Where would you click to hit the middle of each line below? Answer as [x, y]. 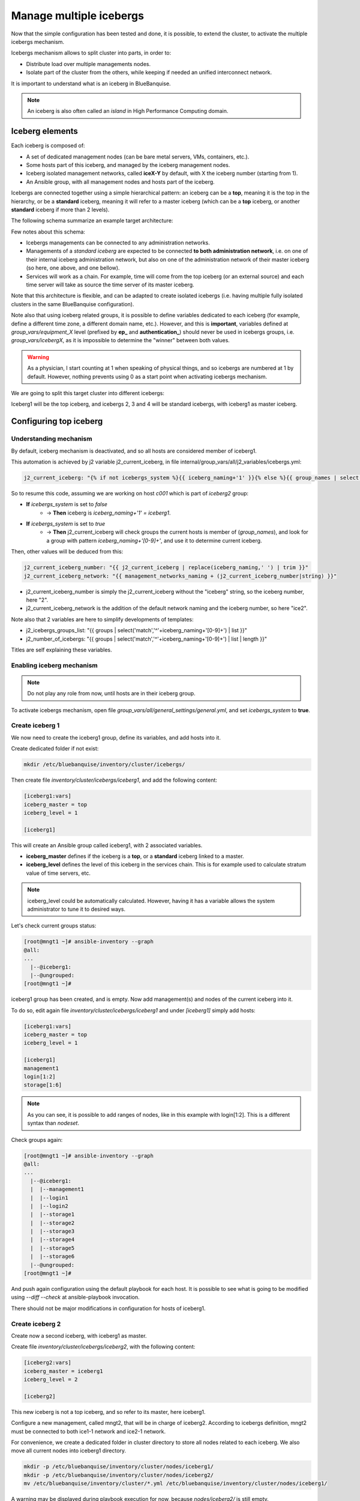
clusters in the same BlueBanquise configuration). [73, 304]
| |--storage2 [52, 1223]
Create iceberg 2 [36, 1324]
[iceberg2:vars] [48, 1363]
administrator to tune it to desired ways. [76, 909]
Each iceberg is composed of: [48, 146]
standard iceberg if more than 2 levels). [60, 210]
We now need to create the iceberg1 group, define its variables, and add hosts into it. [116, 737]
